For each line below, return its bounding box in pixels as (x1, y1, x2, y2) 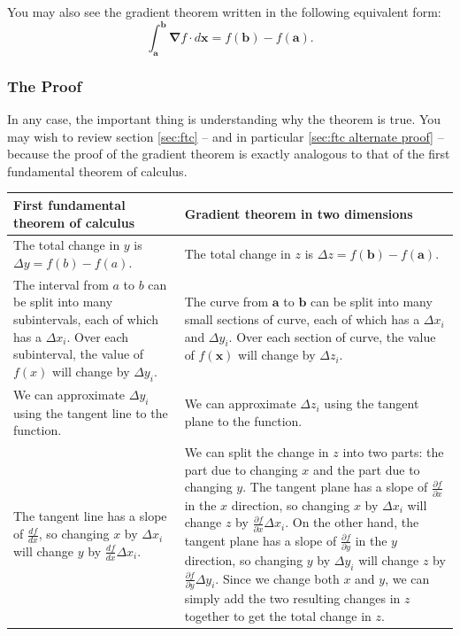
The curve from (184, 292, 269, 311)
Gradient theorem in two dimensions (184, 204, 413, 222)
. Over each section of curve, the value (228, 327, 436, 345)
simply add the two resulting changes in (184, 588, 401, 607)
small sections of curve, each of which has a (184, 310, 420, 329)
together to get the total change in (184, 606, 372, 624)
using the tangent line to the (13, 403, 168, 422)
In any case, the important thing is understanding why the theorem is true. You (7, 110, 441, 128)
